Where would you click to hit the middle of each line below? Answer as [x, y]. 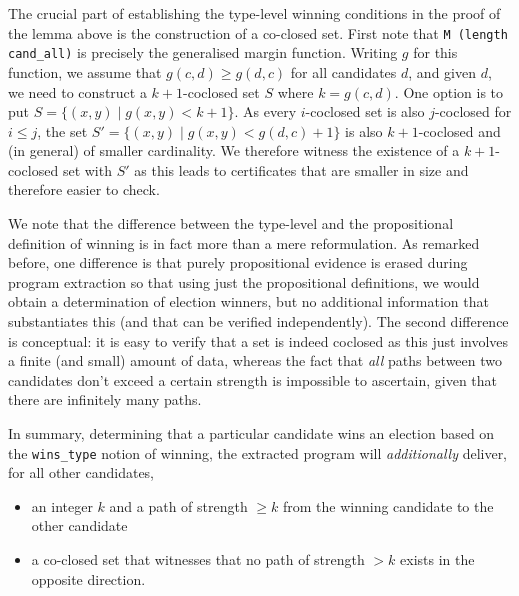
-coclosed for [473, 111]
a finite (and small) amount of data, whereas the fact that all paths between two [255, 360]
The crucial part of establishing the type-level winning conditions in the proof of [254, 13]
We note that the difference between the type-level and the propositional [231, 223]
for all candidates [343, 71]
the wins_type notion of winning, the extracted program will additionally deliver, [258, 452]
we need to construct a [77, 91]
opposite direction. [88, 578]
